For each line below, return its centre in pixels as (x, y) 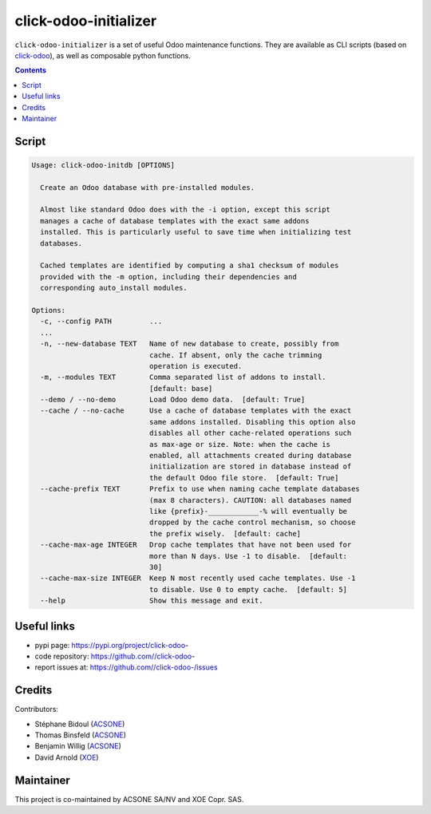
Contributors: (37, 709)
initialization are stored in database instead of (250, 466)
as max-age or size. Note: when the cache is (240, 444)
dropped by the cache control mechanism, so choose (252, 522)
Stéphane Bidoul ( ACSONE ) (80, 724)
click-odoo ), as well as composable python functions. (103, 55)
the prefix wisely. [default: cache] (225, 533)
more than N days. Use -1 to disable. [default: (248, 556)
